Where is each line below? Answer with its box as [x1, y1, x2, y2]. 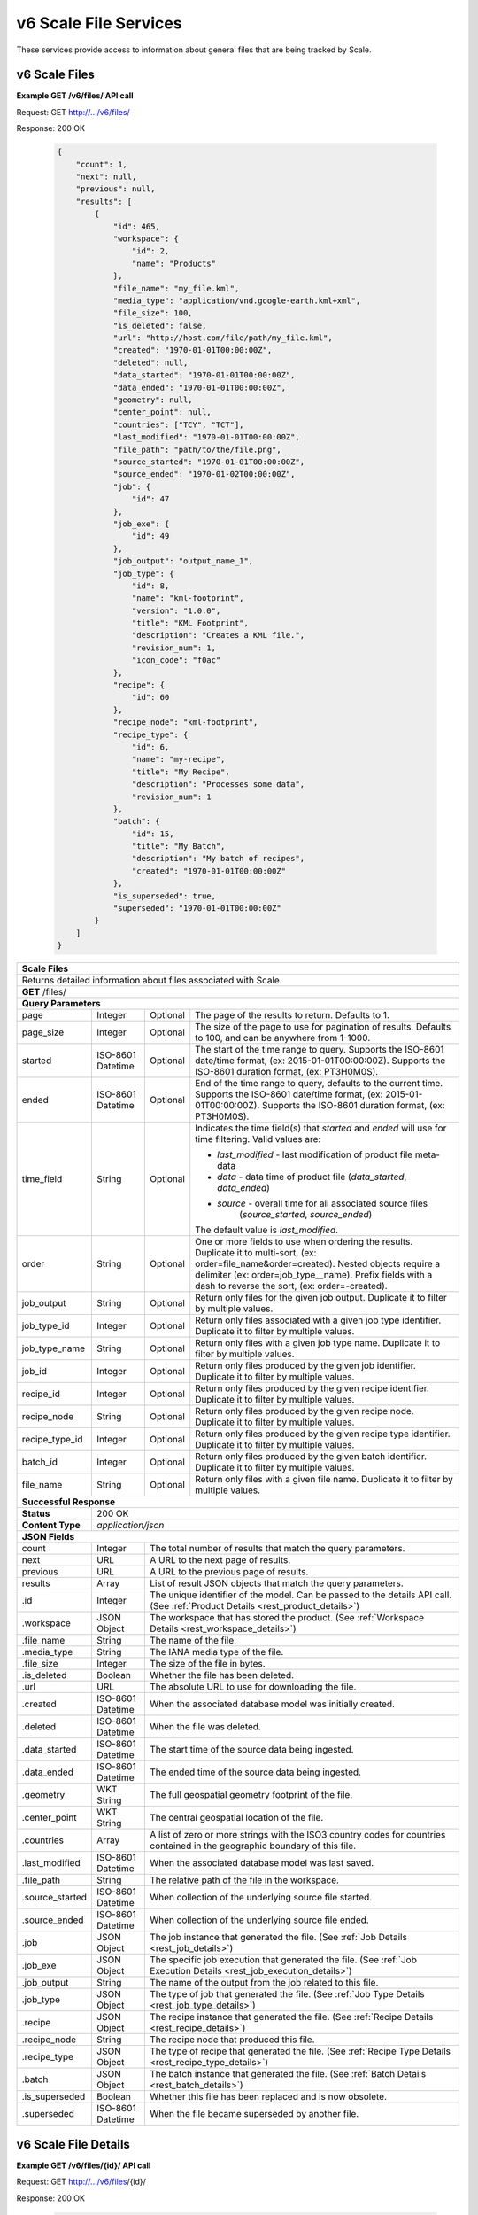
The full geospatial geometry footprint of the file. [150, 1789, 353, 1801]
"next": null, [75, 172, 137, 182]
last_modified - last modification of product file [217, 1148, 413, 1161]
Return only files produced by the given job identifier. [195, 1360, 416, 1372]
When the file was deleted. [150, 1721, 261, 1733]
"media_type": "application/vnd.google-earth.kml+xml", [112, 295, 361, 306]
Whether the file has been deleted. [150, 1669, 295, 1682]
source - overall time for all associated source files [217, 1197, 428, 1209]
